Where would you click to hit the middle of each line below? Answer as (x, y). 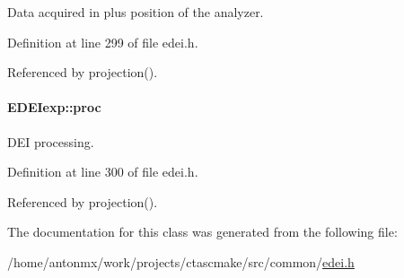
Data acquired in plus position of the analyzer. (136, 12)
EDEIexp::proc (54, 107)
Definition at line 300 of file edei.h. (103, 172)
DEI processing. (51, 141)
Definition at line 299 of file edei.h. (103, 42)
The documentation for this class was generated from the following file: (202, 232)
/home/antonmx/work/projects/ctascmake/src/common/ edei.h (181, 261)
